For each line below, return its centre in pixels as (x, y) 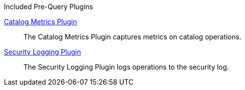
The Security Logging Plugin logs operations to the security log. (126, 67)
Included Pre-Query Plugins (49, 7)
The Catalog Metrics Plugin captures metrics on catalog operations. (133, 37)
